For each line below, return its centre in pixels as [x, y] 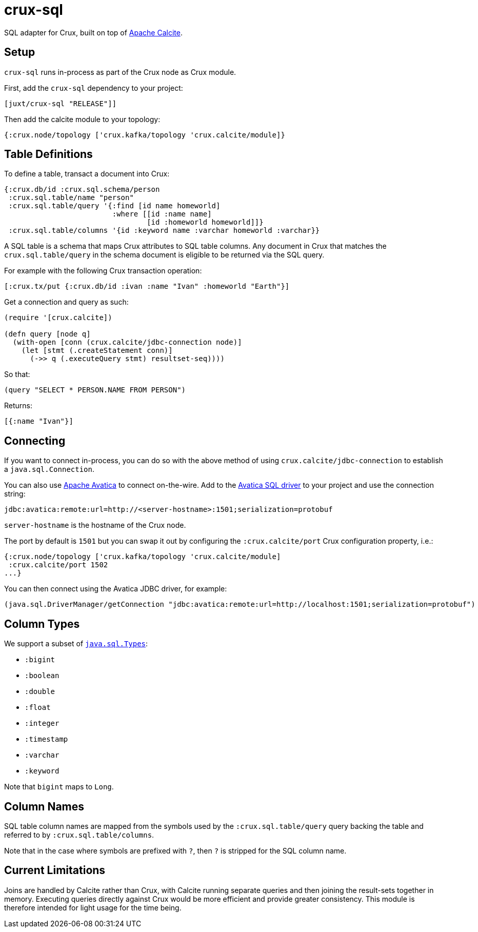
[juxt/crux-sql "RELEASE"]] [61, 103]
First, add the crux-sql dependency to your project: [94, 88]
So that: [17, 374]
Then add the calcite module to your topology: [82, 119]
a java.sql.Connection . [49, 469]
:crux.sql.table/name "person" [71, 198]
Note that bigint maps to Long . [59, 787]
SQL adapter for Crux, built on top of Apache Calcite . [93, 32]
